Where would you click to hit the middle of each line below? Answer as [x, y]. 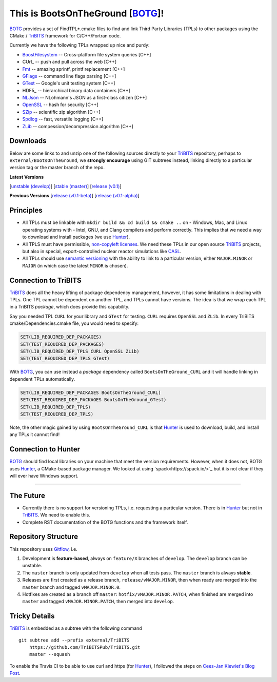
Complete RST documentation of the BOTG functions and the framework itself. [105, 522]
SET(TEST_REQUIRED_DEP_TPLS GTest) [65, 358]
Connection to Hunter [45, 449]
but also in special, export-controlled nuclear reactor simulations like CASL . [102, 251]
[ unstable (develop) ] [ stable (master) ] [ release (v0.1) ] [65, 187]
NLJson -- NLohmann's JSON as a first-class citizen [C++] [85, 98]
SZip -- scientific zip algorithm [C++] [61, 112]
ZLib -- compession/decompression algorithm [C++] [78, 126]
